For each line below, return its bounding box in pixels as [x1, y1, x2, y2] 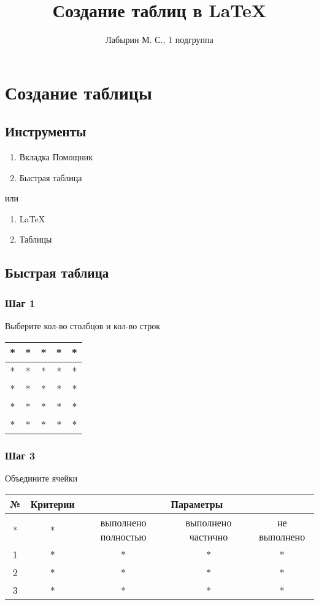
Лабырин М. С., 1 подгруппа [106, 33, 213, 46]
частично [189, 529, 228, 544]
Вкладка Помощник [19, 150, 93, 163]
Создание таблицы [5, 79, 152, 104]
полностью [100, 529, 147, 544]
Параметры [171, 497, 223, 512]
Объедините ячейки [5, 471, 78, 484]
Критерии [30, 497, 75, 512]
